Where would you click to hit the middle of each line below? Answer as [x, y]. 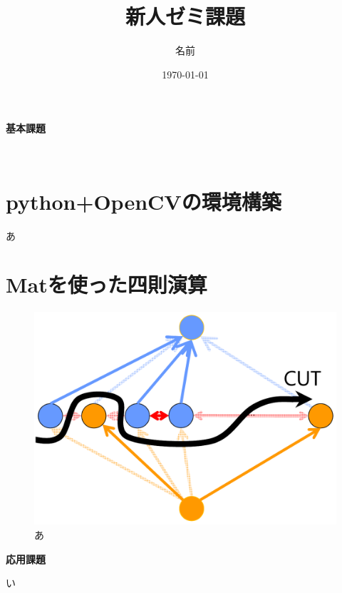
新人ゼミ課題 [185, 16]
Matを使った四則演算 [107, 284]
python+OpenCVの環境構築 [144, 201]
